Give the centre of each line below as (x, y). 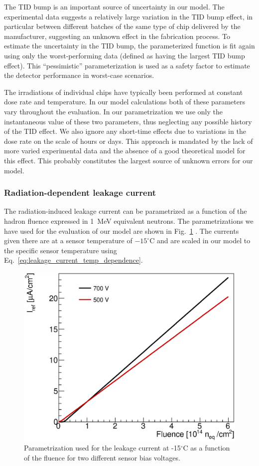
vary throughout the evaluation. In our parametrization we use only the (113, 111)
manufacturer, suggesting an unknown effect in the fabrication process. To (117, 36)
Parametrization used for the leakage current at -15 (102, 448)
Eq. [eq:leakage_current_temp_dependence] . (73, 260)
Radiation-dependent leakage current (80, 193)
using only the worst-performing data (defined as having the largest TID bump (125, 55)
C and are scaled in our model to (200, 240)
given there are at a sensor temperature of (68, 240)
